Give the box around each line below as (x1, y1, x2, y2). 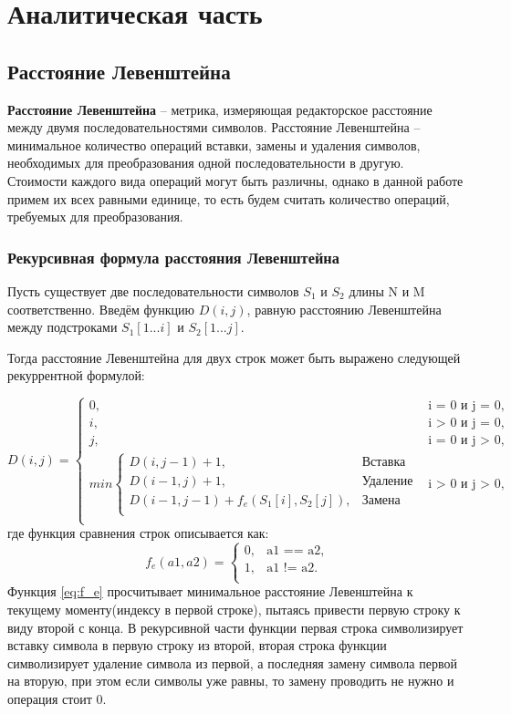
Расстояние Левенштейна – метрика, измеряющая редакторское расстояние (7, 99, 433, 119)
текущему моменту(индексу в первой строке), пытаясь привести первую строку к (7, 599, 461, 618)
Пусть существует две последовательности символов (7, 281, 299, 300)
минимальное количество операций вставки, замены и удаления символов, (7, 135, 421, 154)
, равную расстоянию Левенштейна (246, 299, 442, 318)
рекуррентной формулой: (7, 366, 145, 385)
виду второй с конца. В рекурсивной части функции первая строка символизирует (7, 617, 464, 636)
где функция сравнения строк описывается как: (7, 523, 269, 543)
